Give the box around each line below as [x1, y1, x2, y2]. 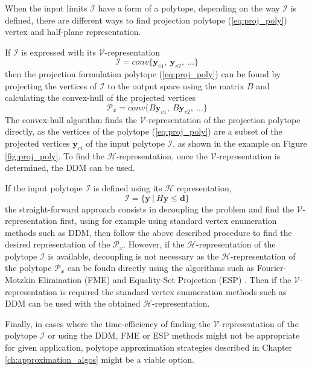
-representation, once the [116, 149, 208, 162]
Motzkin [5, 273, 36, 286]
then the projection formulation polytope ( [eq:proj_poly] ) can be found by [5, 68, 281, 80]
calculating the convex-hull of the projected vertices [5, 91, 196, 104]
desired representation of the [5, 238, 110, 250]
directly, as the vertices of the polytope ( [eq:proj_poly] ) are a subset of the [5, 125, 282, 138]
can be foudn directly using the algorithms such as [67, 261, 254, 274]
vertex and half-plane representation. [5, 25, 141, 38]
